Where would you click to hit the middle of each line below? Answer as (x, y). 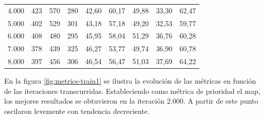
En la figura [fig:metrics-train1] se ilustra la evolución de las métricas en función (130, 81)
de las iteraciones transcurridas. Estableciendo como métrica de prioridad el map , (132, 91)
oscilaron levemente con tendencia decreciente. (77, 111)
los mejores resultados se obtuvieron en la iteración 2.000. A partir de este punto (131, 101)
